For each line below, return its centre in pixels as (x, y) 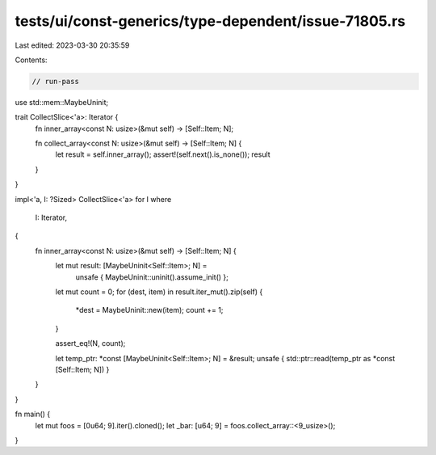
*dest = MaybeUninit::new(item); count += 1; (149, 310)
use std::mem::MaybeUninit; (62, 102)
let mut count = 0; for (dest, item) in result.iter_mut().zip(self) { (159, 292)
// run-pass (56, 81)
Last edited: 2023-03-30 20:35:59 (72, 45)
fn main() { (33, 414)
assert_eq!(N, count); (90, 343)
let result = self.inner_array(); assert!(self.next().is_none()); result (163, 154)
